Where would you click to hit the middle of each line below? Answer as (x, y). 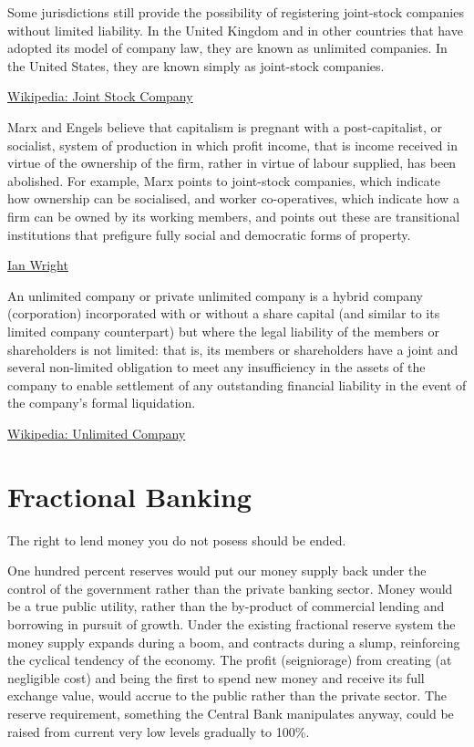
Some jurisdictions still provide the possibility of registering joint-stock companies (236, 12)
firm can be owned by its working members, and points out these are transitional (234, 216)
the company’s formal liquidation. (102, 403)
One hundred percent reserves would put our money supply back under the (217, 571)
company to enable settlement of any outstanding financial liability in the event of (237, 384)
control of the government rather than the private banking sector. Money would (230, 588)
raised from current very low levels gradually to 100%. (159, 731)
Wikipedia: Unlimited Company (97, 433)
